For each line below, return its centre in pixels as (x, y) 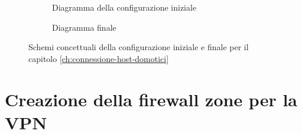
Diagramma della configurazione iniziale (124, 7)
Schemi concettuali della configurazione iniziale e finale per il (139, 47)
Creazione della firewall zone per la (151, 99)
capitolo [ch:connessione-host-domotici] (99, 58)
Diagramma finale (84, 27)
